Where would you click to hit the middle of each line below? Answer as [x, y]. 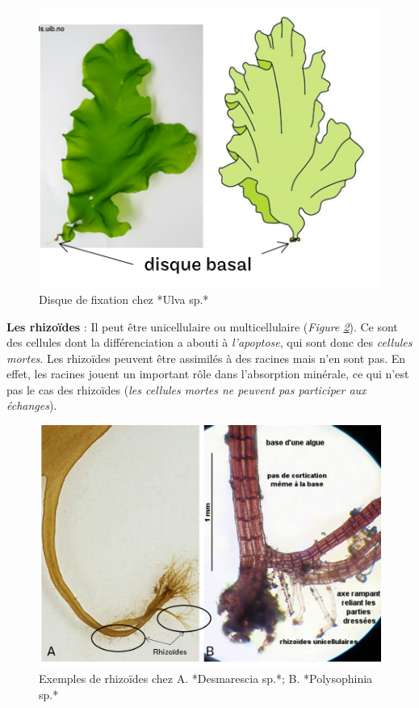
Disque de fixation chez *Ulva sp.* [124, 299]
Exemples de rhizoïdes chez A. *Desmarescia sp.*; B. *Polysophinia [206, 678]
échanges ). [32, 405]
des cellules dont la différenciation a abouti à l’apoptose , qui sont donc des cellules [209, 342]
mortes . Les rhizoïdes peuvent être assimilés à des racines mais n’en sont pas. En [206, 358]
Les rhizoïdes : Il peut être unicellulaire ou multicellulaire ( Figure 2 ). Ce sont [202, 326]
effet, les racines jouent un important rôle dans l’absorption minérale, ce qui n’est [208, 374]
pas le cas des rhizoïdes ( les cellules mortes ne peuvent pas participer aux [186, 389]
